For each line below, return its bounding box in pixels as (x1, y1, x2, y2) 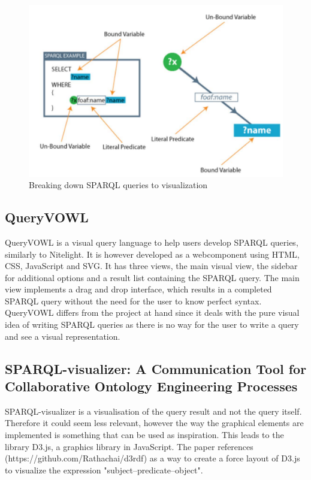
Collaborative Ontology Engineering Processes (5, 377, 298, 396)
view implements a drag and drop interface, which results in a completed (5, 283, 272, 295)
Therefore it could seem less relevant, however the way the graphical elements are (5, 416, 304, 429)
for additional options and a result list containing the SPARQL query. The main (5, 271, 300, 283)
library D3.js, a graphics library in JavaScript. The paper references (5, 440, 253, 452)
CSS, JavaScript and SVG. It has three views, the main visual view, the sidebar (5, 259, 298, 272)
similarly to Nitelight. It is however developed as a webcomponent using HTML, (5, 247, 300, 260)
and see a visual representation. (5, 330, 120, 342)
